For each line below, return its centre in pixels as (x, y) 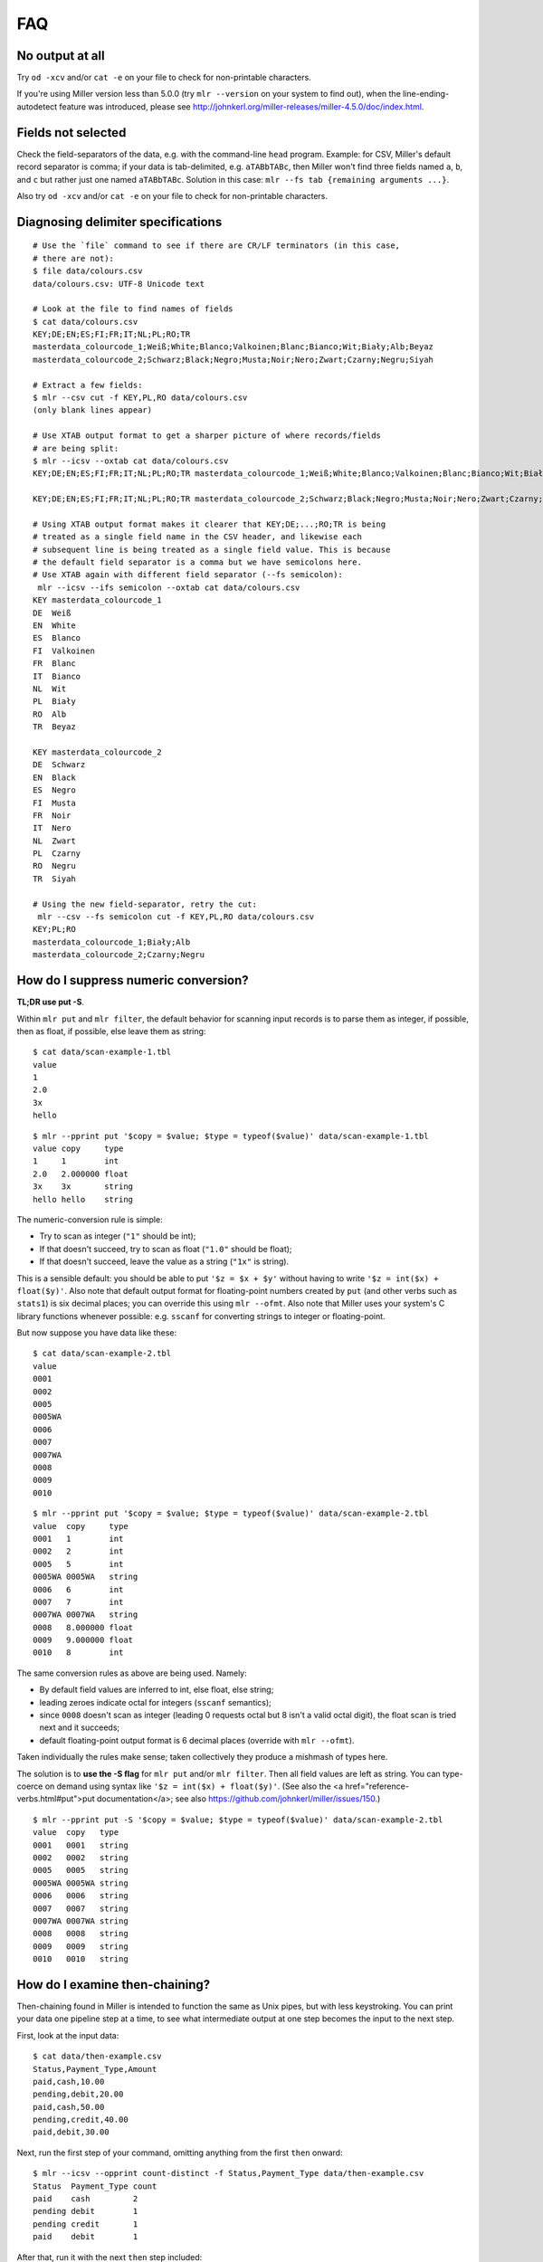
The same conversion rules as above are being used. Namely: (132, 1673)
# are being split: (76, 448)
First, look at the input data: (68, 2035)
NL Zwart (54, 841)
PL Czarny (57, 854)
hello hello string (83, 1199)
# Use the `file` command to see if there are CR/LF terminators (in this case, (217, 246)
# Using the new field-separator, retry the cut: (145, 904)
